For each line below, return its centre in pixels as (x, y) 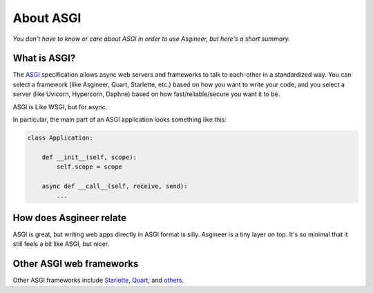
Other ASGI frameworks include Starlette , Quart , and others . (98, 281)
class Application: (60, 138)
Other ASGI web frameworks (76, 264)
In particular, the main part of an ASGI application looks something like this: (120, 120)
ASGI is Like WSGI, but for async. (60, 106)
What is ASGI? (44, 58)
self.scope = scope (89, 167)
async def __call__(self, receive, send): (115, 186)
